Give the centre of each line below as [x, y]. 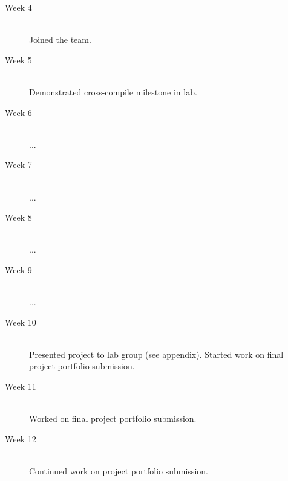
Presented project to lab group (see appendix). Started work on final [156, 354]
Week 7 [18, 165]
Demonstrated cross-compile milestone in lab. [113, 92]
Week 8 [18, 217]
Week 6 [18, 112]
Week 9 [18, 269]
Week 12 [21, 438]
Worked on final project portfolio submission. [113, 418]
